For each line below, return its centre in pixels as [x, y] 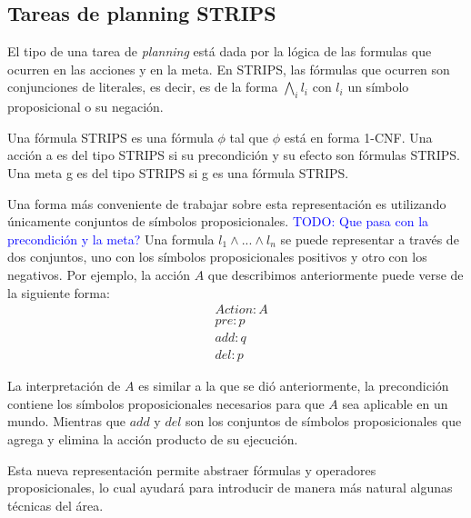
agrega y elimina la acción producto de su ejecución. [153, 439]
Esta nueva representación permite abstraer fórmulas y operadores [192, 469]
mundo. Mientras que [67, 421]
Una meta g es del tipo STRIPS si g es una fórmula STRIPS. [178, 172]
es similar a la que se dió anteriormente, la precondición [294, 386]
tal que [249, 137]
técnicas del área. [55, 505]
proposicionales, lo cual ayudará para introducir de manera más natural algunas [230, 488]
